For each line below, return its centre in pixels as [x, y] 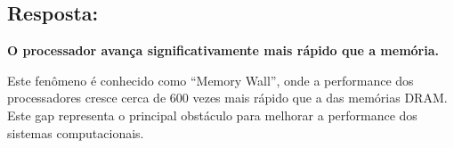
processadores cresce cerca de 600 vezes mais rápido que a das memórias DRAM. [227, 98]
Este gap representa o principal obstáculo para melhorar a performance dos [212, 115]
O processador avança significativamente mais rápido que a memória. [223, 50]
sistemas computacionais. [76, 132]
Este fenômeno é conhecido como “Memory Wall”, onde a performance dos [211, 80]
